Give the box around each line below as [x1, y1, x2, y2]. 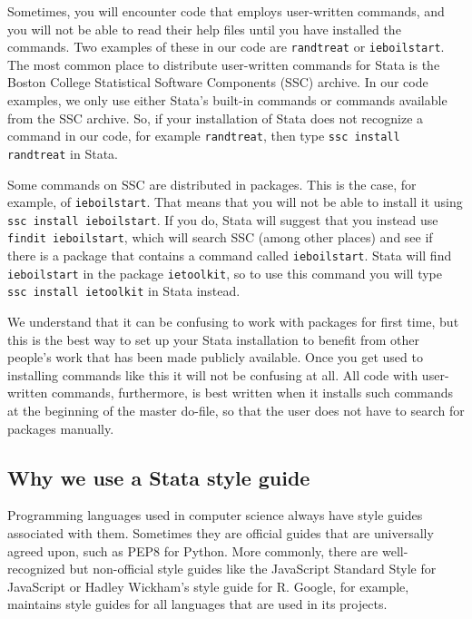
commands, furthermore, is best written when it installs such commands [52, 383, 454, 402]
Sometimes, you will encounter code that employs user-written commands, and [7, 2, 445, 20]
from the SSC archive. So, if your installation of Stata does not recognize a [7, 108, 424, 127]
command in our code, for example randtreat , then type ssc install [7, 126, 400, 145]
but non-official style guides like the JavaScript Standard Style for [69, 559, 437, 578]
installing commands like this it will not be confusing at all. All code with [7, 365, 418, 384]
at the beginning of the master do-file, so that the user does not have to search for [7, 401, 465, 420]
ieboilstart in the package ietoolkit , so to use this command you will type [7, 263, 443, 282]
